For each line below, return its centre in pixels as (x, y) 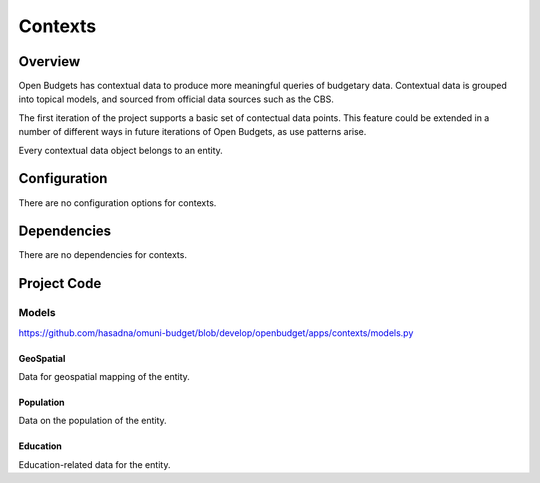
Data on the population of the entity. (92, 421)
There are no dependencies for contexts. (102, 255)
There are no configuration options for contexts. (117, 202)
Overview (49, 61)
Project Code (60, 283)
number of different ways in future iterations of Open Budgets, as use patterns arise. (192, 132)
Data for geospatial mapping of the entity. (104, 376)
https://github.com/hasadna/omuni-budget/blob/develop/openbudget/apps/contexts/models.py (216, 332)
